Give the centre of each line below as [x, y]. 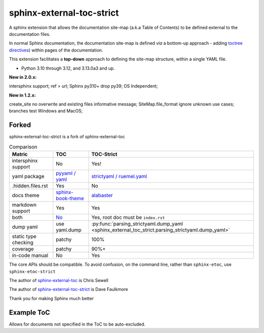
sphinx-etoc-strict [32, 271]
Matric [20, 154]
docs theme [26, 195]
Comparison [23, 147]
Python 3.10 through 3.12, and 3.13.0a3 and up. [68, 68]
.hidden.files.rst [30, 186]
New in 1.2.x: [22, 95]
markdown [24, 205]
